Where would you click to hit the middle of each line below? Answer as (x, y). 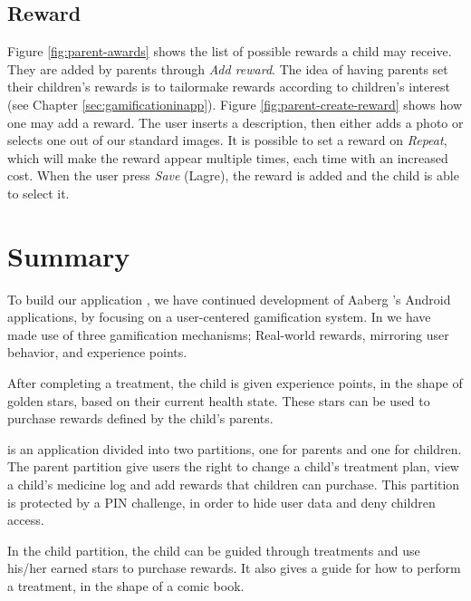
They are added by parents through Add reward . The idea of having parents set (228, 68)
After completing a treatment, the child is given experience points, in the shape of (235, 383)
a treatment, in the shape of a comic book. (126, 585)
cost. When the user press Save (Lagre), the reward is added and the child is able (233, 175)
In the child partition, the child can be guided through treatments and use (214, 550)
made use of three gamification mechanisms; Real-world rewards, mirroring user (228, 334)
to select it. (38, 193)
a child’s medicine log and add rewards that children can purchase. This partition (234, 485)
